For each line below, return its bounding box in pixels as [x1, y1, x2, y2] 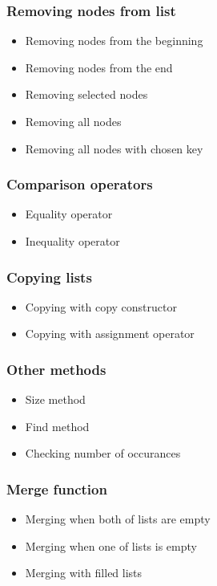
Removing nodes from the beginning [25, 32, 203, 49]
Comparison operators [6, 174, 153, 194]
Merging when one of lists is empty [25, 537, 197, 554]
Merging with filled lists [25, 564, 143, 581]
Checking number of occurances [25, 445, 181, 462]
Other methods [6, 359, 106, 379]
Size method [25, 391, 86, 408]
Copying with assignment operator [25, 325, 195, 342]
